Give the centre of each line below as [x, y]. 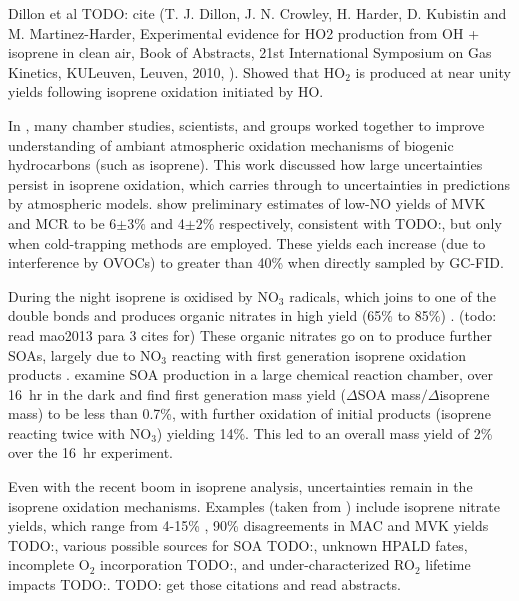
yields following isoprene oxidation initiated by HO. [166, 91]
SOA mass [389, 393]
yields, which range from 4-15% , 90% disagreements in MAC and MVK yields [248, 525]
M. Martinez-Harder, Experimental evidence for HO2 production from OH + [244, 32]
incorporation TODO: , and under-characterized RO [257, 564]
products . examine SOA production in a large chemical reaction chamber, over [250, 374]
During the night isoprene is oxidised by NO [143, 295]
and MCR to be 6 [62, 222]
